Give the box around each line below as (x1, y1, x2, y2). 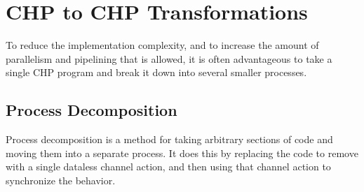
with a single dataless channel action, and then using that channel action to (6, 159, 331, 174)
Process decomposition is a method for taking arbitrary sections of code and (6, 132, 333, 147)
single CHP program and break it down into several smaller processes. (6, 65, 307, 80)
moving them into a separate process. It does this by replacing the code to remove (6, 145, 358, 160)
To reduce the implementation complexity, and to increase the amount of (6, 38, 319, 52)
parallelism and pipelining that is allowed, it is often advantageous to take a (6, 51, 332, 66)
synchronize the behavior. (6, 172, 116, 187)
